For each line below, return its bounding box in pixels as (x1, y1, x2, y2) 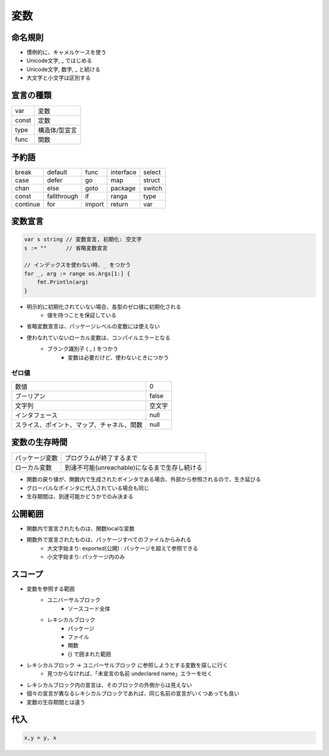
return (110, 200, 129, 208)
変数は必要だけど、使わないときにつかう (68, 354, 169, 361)
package (110, 184, 136, 192)
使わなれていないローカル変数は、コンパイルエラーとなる (26, 333, 171, 341)
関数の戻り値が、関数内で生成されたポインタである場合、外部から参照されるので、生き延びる (26, 476, 261, 483)
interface (110, 168, 137, 176)
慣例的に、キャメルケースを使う (26, 49, 107, 56)
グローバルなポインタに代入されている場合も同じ (26, 484, 149, 492)
